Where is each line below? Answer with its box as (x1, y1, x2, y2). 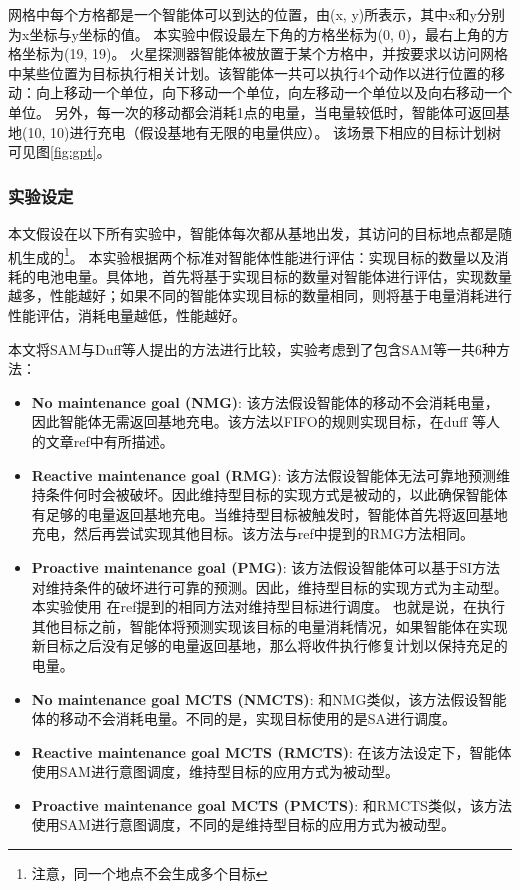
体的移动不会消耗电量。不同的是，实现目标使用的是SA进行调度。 (31, 708, 457, 729)
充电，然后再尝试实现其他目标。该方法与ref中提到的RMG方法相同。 (31, 523, 474, 544)
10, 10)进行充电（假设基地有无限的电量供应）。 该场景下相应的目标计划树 (27, 121, 502, 142)
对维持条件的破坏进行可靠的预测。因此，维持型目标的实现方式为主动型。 (31, 576, 508, 597)
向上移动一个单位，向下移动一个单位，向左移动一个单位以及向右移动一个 (35, 82, 512, 103)
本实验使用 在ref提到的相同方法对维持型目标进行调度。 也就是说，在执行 (31, 596, 506, 617)
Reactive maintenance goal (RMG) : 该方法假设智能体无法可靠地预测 (31, 464, 497, 485)
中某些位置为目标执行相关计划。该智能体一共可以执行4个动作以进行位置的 (8, 62, 491, 83)
